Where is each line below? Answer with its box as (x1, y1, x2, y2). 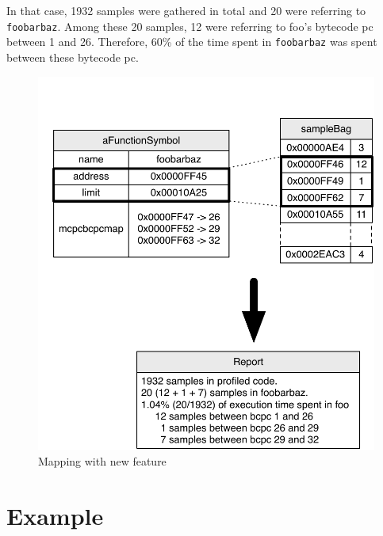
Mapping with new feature (38, 452, 167, 469)
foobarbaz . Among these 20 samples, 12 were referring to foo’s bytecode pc (6, 17, 373, 34)
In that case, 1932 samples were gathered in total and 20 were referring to (6, 2, 366, 18)
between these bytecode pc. (6, 48, 139, 65)
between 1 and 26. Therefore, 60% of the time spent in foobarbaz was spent (6, 33, 377, 50)
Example (6, 499, 104, 531)
